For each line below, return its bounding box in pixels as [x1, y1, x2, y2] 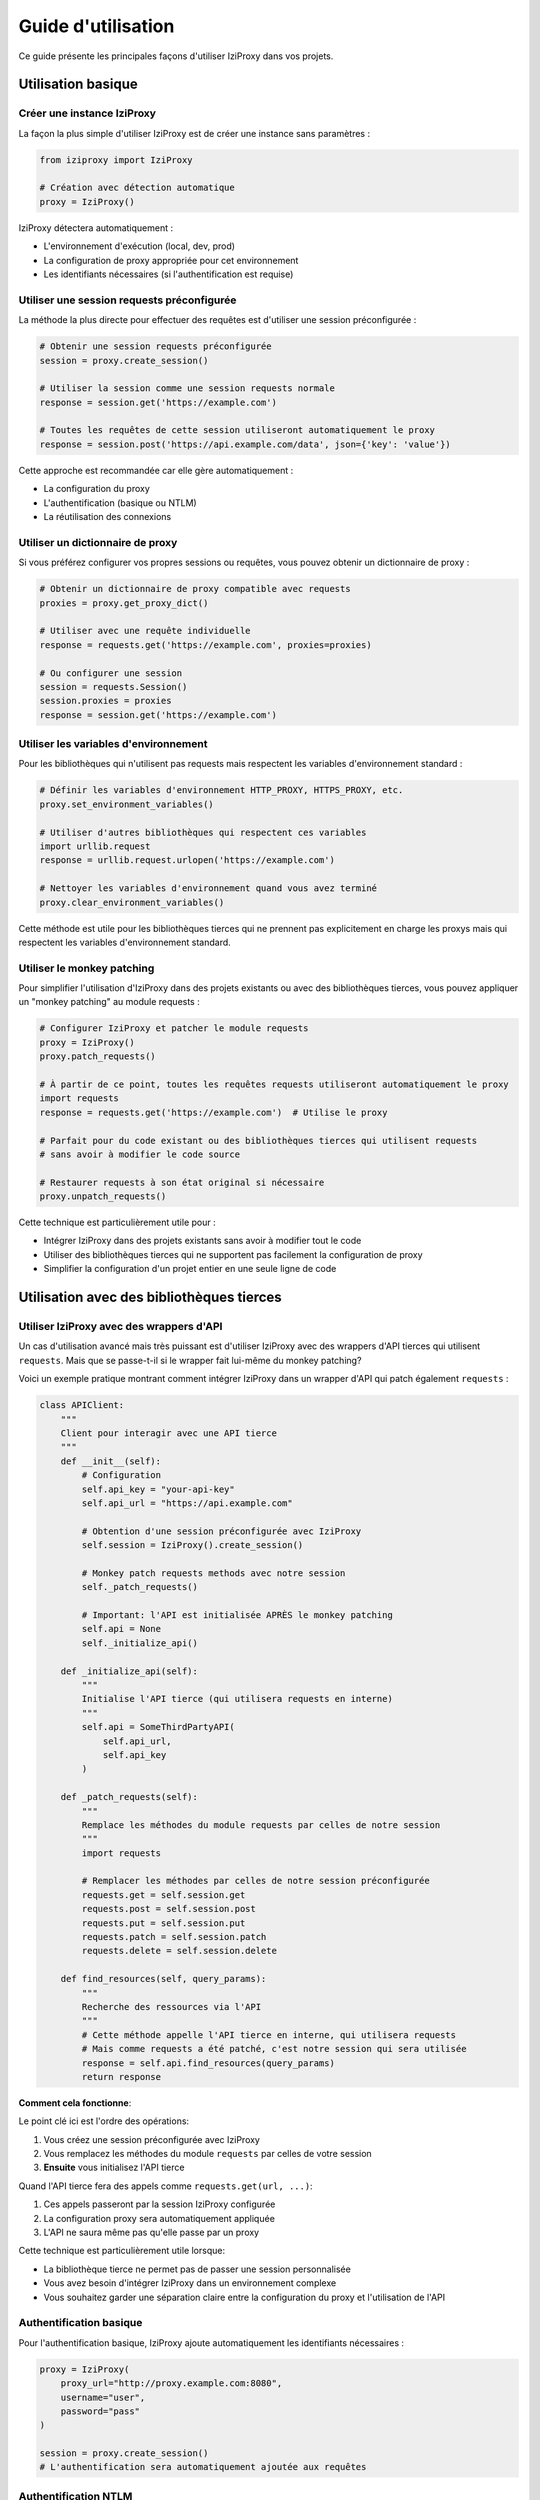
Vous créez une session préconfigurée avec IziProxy [43, 2133, 260, 2145]
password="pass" [60, 2405, 140, 2417]
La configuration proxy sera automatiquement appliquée [43, 2212, 275, 2224]
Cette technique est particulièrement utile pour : [18, 1216, 216, 1229]
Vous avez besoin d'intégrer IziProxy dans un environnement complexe [43, 2277, 337, 2289]
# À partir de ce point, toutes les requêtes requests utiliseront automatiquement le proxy [39, 1078, 509, 1090]
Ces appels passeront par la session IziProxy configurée [43, 2198, 276, 2210]
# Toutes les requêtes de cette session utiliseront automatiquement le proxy [39, 425, 435, 436]
